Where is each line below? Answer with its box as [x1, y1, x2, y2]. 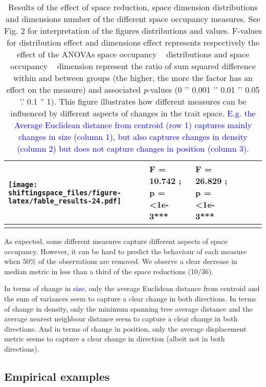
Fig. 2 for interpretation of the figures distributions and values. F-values [4, 25, 262, 36]
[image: [8, 180, 38, 189]
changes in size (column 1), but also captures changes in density [18, 131, 248, 142]
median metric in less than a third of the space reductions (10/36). [4, 266, 214, 276]
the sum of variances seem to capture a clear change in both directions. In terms [4, 293, 256, 303]
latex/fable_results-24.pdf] [8, 196, 121, 205]
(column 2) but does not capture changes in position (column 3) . [17, 142, 249, 154]
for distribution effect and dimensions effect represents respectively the [6, 36, 260, 48]
